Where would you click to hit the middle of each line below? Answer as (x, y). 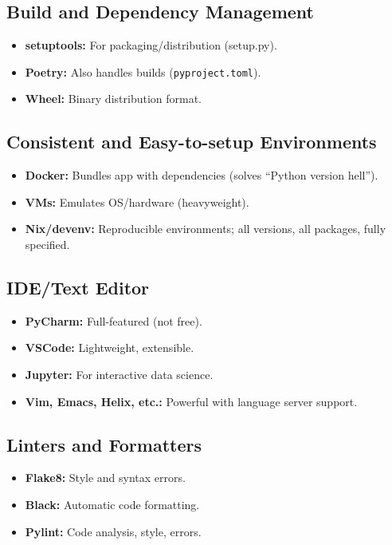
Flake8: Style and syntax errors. (105, 478)
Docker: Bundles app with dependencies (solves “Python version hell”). (202, 175)
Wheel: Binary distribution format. (114, 99)
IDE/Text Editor (78, 288)
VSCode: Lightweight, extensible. (110, 348)
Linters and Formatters (104, 444)
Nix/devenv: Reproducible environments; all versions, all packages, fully (206, 229)
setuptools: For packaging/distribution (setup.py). (151, 45)
